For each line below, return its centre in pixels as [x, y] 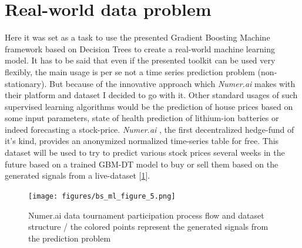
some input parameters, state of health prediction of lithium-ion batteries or [142, 118]
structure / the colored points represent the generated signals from [148, 227]
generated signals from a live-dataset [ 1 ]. [78, 175]
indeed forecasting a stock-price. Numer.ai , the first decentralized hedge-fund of [150, 129]
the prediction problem [70, 238]
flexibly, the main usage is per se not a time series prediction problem [130, 71]
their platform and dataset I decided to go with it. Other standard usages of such [151, 95]
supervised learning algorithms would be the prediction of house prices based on [149, 106]
